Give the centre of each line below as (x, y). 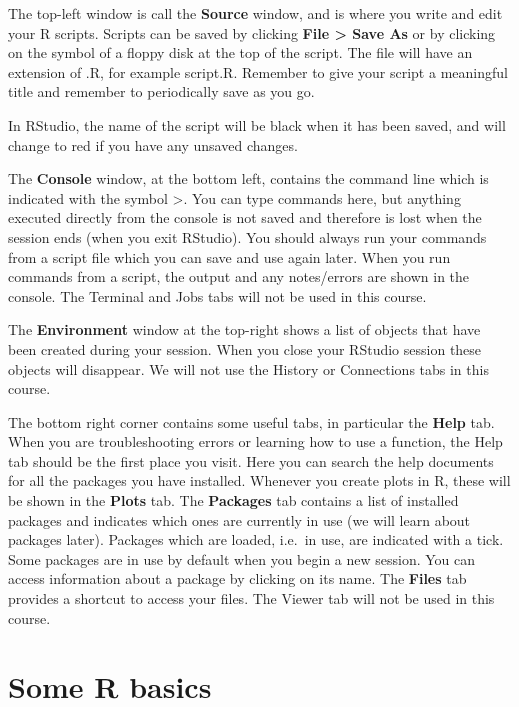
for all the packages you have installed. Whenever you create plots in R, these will (259, 480)
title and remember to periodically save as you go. (161, 91)
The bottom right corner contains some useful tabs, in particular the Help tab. (251, 421)
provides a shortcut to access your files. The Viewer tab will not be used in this (251, 598)
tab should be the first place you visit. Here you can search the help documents (251, 460)
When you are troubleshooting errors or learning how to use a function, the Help (255, 441)
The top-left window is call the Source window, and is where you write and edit (255, 13)
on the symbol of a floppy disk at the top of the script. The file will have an (240, 52)
